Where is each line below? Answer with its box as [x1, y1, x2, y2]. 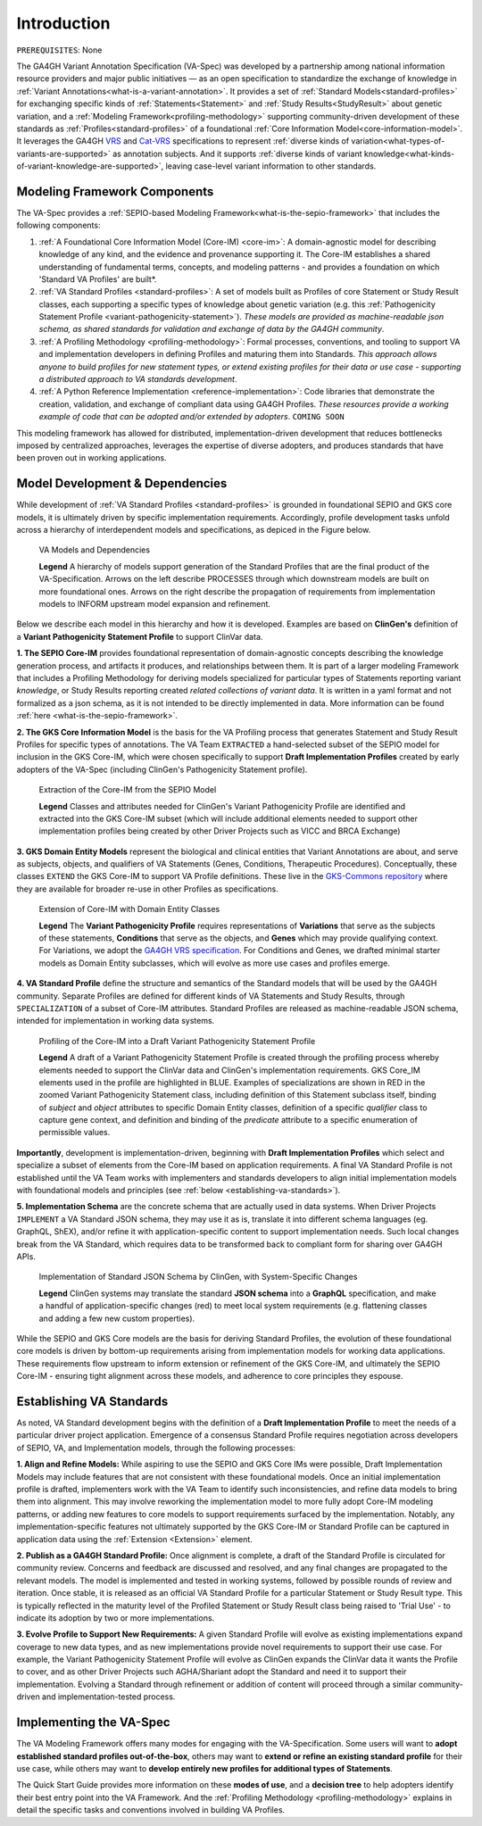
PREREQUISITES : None [16, 45, 103, 55]
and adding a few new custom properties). [38, 1313, 195, 1324]
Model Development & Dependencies [16, 476, 228, 491]
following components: [16, 220, 101, 231]
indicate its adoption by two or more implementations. [16, 1612, 215, 1623]
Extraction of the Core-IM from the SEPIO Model [38, 784, 217, 795]
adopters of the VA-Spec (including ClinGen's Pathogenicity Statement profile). [16, 764, 308, 775]
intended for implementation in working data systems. [16, 1016, 215, 1026]
